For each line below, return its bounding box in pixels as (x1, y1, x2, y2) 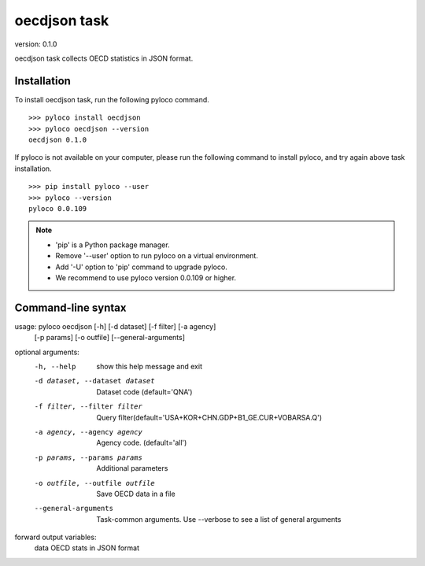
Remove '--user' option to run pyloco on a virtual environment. (55, 251, 259, 261)
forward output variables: (14, 532, 97, 542)
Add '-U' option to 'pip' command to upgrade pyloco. (55, 262, 227, 272)
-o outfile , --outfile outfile (34, 479, 155, 487)
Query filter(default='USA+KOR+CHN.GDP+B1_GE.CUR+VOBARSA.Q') (96, 412, 323, 422)
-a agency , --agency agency (34, 427, 143, 436)
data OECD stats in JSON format (34, 543, 140, 553)
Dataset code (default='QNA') (96, 387, 193, 397)
